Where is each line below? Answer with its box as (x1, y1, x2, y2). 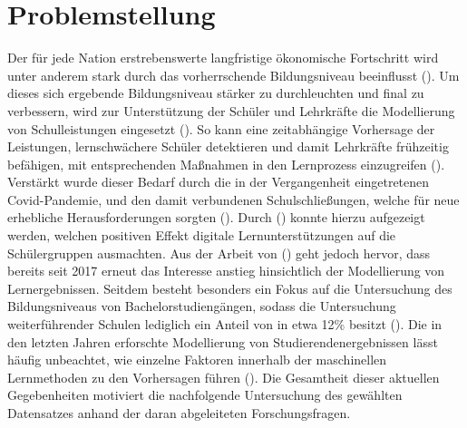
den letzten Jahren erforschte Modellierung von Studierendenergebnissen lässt (7, 332, 438, 351)
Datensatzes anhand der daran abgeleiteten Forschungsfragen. (7, 404, 351, 422)
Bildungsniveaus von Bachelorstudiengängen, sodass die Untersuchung (7, 297, 396, 316)
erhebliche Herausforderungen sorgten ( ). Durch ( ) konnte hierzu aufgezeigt (7, 208, 425, 227)
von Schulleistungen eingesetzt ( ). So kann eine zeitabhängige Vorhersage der (7, 119, 435, 138)
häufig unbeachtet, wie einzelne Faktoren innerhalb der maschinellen (7, 350, 387, 369)
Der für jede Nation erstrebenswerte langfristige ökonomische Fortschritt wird (7, 48, 439, 67)
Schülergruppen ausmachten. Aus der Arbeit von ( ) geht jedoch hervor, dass (7, 243, 431, 262)
